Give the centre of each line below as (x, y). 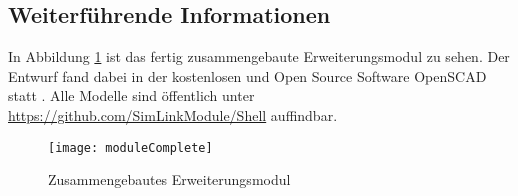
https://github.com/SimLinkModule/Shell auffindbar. (173, 114)
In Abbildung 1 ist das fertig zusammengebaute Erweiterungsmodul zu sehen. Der (259, 56)
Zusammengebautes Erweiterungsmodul (169, 179)
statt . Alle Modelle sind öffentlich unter (131, 95)
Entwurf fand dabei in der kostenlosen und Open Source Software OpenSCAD (247, 75)
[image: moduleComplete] (130, 147)
